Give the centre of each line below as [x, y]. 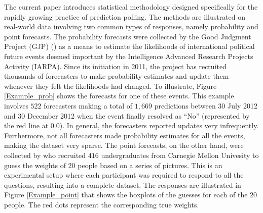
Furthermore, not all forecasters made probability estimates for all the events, [125, 135]
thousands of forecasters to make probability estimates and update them [117, 76]
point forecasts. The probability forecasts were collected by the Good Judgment [128, 36]
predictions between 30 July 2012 [206, 105]
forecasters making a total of [88, 105]
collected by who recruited [45, 155]
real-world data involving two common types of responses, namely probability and [131, 26]
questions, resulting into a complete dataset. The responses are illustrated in [123, 184]
